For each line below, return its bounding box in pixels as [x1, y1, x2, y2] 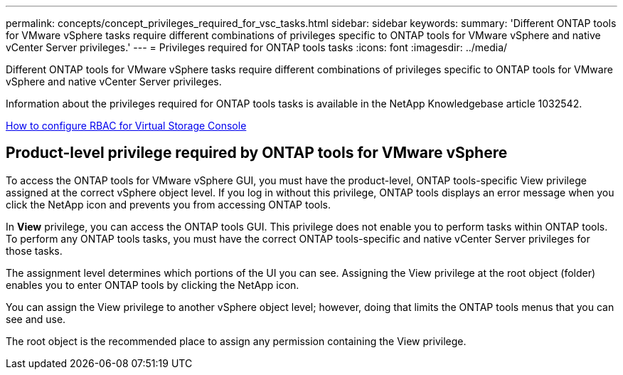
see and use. [6, 312, 66, 325]
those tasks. [6, 244, 63, 257]
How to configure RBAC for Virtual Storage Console [6, 120, 247, 132]
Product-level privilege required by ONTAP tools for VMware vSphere [6, 144, 508, 162]
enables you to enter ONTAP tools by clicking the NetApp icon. [6, 278, 299, 291]
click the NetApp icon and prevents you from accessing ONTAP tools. [6, 198, 331, 211]
